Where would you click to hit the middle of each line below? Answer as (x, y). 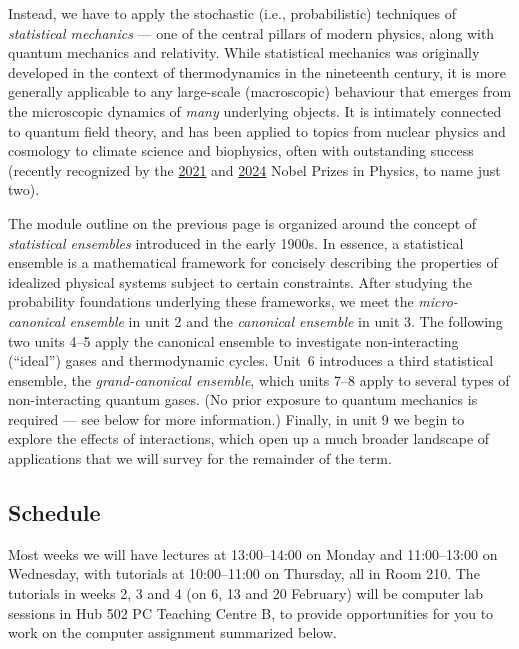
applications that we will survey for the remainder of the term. (200, 458)
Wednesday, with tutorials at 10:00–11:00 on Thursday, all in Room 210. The (244, 573)
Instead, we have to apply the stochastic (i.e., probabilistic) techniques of (232, 13)
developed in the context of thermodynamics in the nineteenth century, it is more (257, 71)
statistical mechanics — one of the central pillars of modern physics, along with (251, 32)
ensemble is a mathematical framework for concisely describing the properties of (253, 262)
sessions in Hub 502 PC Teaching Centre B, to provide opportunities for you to (251, 612)
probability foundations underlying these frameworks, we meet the (211, 301)
